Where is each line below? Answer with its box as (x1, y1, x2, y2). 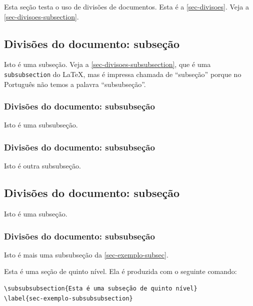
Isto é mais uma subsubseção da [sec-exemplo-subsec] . (4, 249, 168, 259)
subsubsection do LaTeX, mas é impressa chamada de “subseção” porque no (4, 68, 241, 79)
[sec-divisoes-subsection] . (4, 11, 79, 21)
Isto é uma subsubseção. (4, 119, 78, 130)
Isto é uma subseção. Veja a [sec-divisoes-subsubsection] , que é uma (4, 59, 211, 69)
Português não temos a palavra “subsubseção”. (4, 78, 146, 89)
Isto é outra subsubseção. (4, 160, 81, 171)
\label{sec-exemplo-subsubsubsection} (4, 294, 133, 302)
